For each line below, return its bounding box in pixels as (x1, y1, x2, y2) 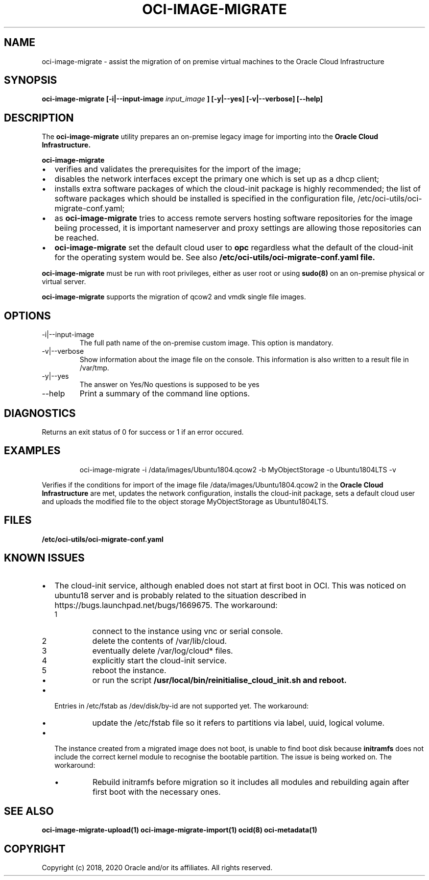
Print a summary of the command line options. (79, 389, 250, 399)
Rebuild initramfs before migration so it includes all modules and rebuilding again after (92, 777, 409, 787)
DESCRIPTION (4, 111, 74, 124)
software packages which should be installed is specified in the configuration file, (54, 194, 356, 204)
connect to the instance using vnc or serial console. (92, 626, 283, 636)
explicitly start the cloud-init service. (92, 655, 227, 665)
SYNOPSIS (4, 74, 57, 87)
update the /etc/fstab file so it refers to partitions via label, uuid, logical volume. (92, 717, 385, 728)
